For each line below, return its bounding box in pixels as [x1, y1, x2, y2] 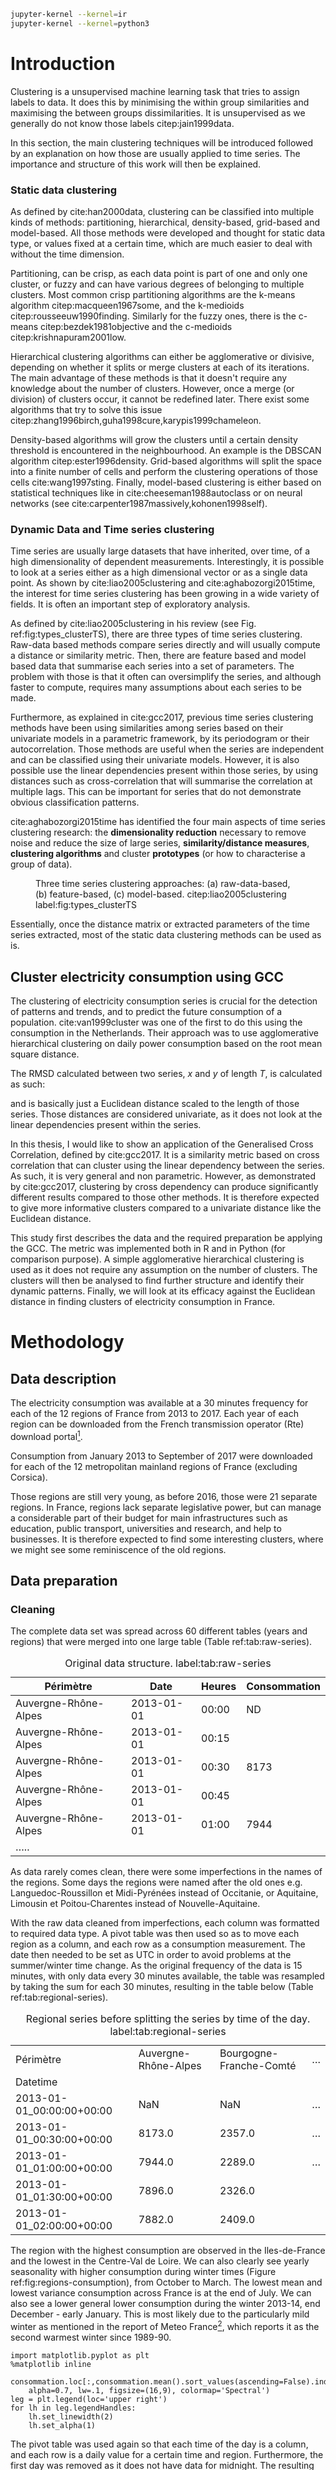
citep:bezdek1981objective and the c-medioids [40, 320, 233, 332]
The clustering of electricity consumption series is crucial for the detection [10, 995, 318, 1007]
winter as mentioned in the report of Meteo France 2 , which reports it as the [10, 2319, 320, 2333]
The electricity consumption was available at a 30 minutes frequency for [10, 1397, 309, 1409]
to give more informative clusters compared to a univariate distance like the [10, 1202, 322, 1214]
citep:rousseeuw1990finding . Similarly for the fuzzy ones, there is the [10, 310, 297, 322]
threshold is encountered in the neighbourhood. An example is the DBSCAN [10, 444, 322, 456]
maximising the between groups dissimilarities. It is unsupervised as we [10, 106, 306, 119]
